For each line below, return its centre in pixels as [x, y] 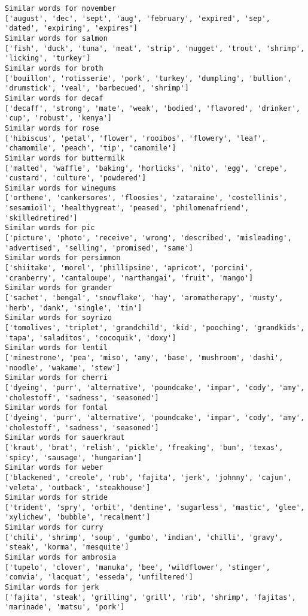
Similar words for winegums [61, 188]
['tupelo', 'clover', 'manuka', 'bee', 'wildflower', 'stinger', [138, 567]
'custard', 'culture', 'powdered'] [76, 178]
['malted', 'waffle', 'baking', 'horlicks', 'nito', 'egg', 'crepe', [146, 168]
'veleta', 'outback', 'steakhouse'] [78, 487]
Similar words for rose [52, 128]
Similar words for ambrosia [61, 558]
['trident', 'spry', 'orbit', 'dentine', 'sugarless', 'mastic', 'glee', [155, 507]
